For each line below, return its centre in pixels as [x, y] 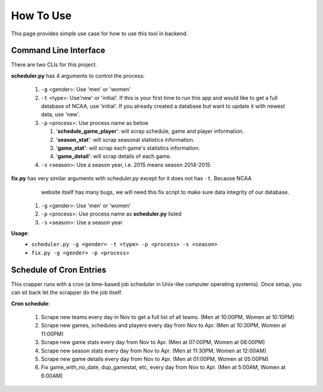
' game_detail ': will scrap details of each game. [114, 156]
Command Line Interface [58, 51]
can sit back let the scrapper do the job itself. [67, 293]
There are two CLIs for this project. [54, 65]
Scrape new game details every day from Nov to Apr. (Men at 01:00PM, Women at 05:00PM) [155, 358]
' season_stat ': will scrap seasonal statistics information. [125, 139]
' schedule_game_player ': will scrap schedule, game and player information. [150, 131]
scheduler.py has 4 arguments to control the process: [78, 75]
